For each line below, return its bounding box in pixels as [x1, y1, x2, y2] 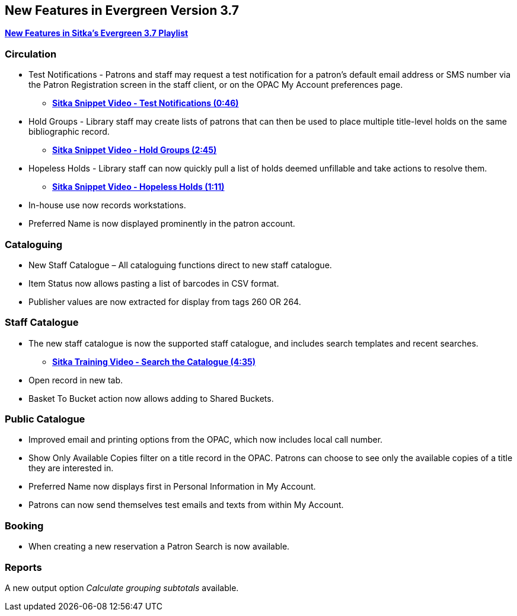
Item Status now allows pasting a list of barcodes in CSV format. [28, 278, 279, 288]
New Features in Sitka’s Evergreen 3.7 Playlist [5, 28, 189, 39]
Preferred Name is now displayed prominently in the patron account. [28, 218, 295, 229]
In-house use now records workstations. [28, 200, 186, 211]
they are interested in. [28, 463, 114, 474]
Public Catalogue [5, 413, 85, 426]
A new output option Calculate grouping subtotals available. [5, 582, 239, 593]
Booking [5, 519, 44, 532]
